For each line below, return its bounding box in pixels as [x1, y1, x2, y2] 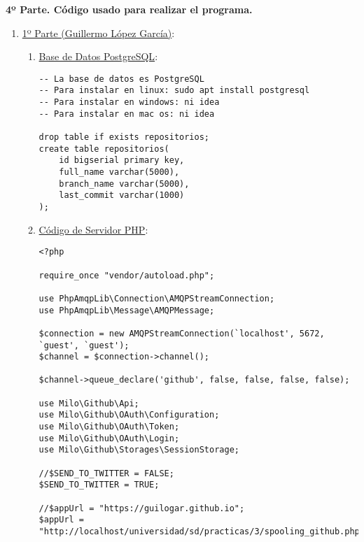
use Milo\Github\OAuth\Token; [38, 422, 180, 432]
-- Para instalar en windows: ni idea [38, 97, 220, 108]
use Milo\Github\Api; [38, 398, 139, 408]
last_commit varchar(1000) [59, 190, 185, 201]
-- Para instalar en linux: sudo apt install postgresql [38, 85, 310, 96]
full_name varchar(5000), [59, 167, 180, 178]
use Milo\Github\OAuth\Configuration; [38, 410, 220, 420]
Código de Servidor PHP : [38, 222, 148, 236]
